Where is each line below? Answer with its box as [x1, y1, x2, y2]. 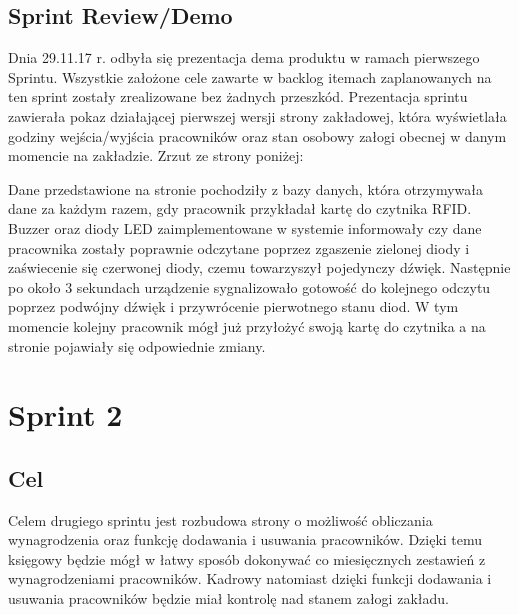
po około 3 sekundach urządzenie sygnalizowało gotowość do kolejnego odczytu [8, 276, 491, 297]
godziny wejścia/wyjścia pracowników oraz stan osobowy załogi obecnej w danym [8, 125, 507, 146]
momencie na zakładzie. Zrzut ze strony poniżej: [8, 145, 304, 166]
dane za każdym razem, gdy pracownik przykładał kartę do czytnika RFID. [8, 198, 472, 219]
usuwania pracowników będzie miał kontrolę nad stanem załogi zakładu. [8, 588, 449, 609]
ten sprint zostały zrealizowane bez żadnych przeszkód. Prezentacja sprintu [8, 86, 468, 107]
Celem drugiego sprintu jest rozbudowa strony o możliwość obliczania [8, 509, 433, 530]
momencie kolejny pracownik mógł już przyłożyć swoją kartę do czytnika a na [8, 315, 486, 336]
